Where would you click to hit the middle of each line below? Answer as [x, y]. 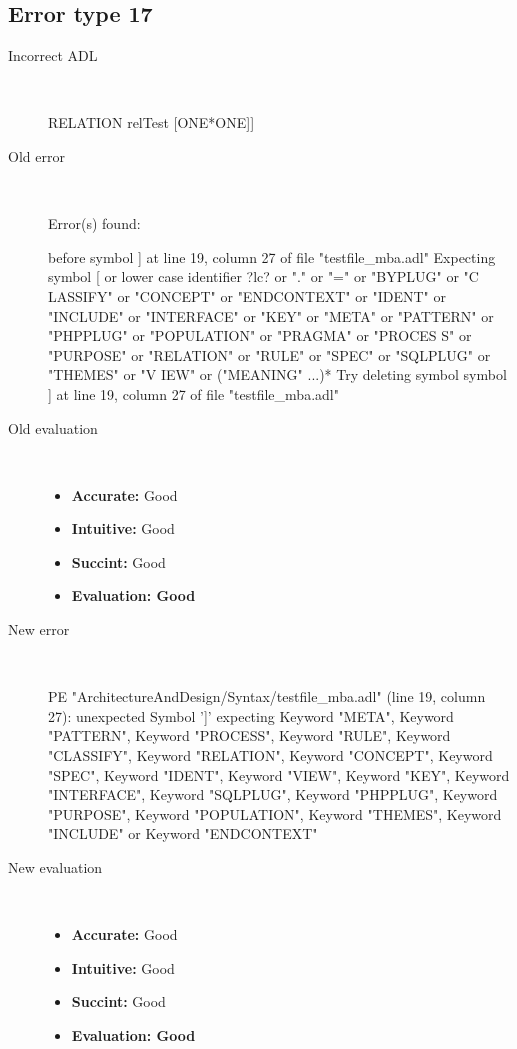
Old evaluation [53, 427]
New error [39, 629]
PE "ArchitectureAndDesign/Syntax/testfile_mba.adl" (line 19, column [267, 696]
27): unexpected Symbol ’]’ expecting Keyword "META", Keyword [251, 715]
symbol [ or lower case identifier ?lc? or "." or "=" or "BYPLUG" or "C [263, 276]
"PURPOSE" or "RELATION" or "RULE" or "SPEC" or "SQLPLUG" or [269, 354]
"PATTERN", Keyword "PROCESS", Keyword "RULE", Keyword [249, 735]
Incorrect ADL [53, 55]
